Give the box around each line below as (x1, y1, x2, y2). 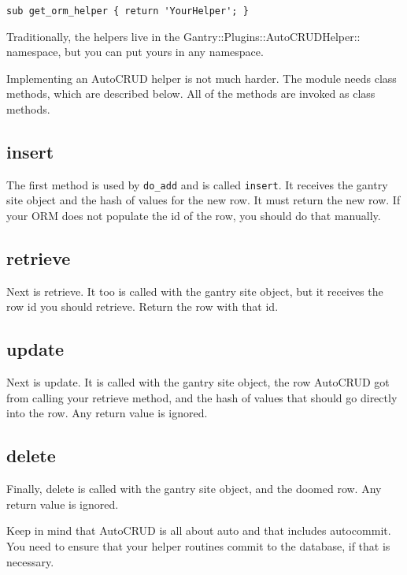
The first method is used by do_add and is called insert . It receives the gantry (6, 176, 388, 192)
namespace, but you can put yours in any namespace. (6, 43, 264, 60)
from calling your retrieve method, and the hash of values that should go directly (6, 389, 398, 405)
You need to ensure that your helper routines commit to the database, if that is (6, 538, 390, 554)
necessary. (6, 553, 54, 569)
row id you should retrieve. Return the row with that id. (6, 298, 279, 315)
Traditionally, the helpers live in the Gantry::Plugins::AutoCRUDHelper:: (6, 28, 361, 44)
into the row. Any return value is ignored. (6, 405, 208, 421)
